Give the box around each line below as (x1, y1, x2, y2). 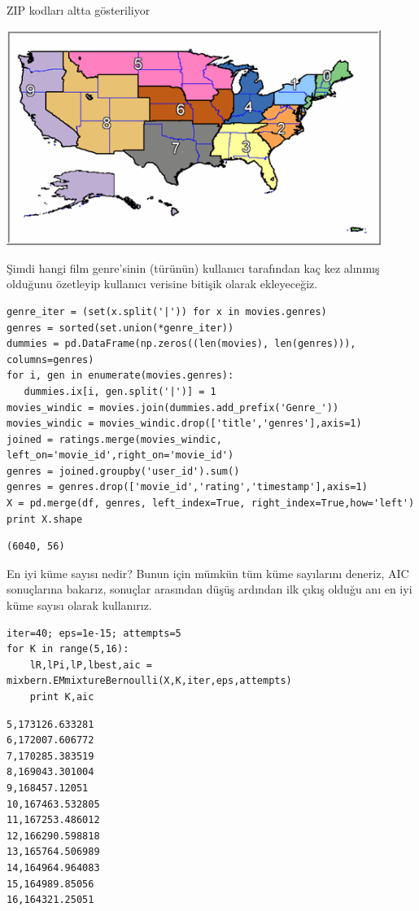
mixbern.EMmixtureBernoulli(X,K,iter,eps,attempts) (7, 675, 292, 687)
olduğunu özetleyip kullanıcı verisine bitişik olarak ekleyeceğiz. (7, 275, 318, 292)
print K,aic (29, 691, 94, 703)
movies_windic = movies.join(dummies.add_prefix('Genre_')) (7, 401, 339, 414)
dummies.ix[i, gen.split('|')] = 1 (24, 385, 216, 397)
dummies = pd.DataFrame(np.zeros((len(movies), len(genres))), (7, 338, 356, 350)
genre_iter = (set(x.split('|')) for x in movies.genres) (7, 305, 327, 318)
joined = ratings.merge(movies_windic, (7, 433, 222, 445)
